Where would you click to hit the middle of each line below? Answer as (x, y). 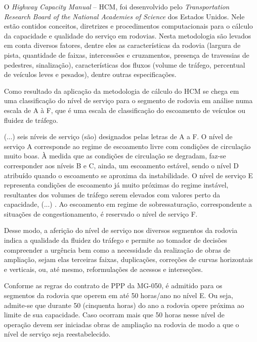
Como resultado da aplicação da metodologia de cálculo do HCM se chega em (122, 91)
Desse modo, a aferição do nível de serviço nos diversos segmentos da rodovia (121, 230)
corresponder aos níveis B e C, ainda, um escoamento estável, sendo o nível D (121, 165)
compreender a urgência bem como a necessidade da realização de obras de (117, 249)
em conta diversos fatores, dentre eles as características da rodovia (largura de (122, 45)
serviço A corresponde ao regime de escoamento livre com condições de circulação (127, 146)
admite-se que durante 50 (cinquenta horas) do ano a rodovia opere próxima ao (124, 305)
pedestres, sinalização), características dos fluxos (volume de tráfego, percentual (125, 64)
